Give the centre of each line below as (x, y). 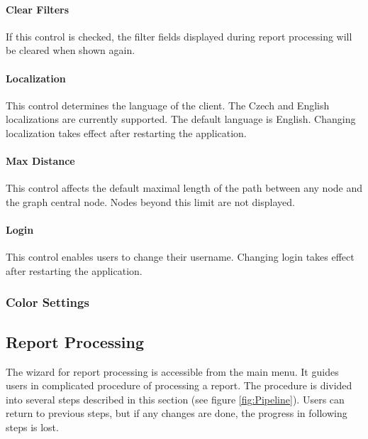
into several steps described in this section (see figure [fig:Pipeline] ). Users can (175, 399)
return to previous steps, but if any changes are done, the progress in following (177, 413)
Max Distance (40, 161)
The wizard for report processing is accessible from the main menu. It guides (172, 371)
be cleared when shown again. (71, 50)
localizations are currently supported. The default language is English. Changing (181, 119)
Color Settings (48, 302)
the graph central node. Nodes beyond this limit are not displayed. (150, 201)
